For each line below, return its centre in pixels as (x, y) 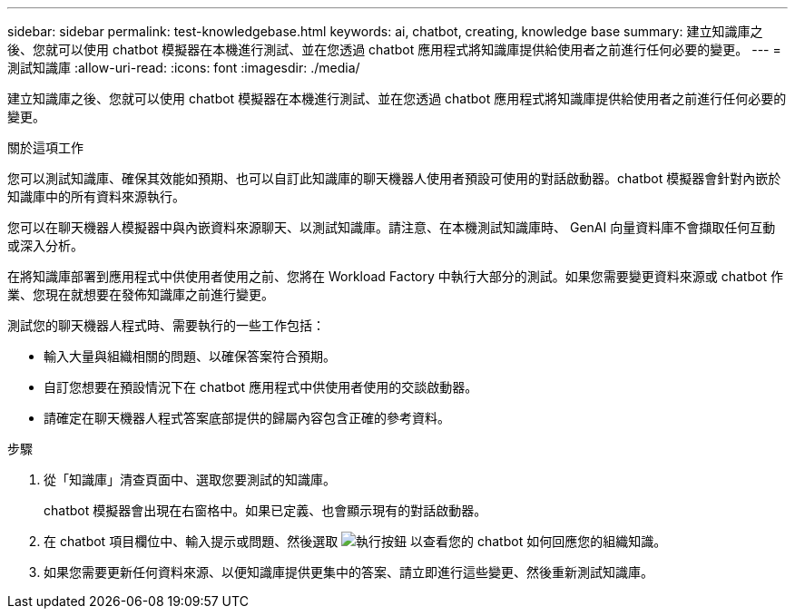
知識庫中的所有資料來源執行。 (96, 196)
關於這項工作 (45, 147)
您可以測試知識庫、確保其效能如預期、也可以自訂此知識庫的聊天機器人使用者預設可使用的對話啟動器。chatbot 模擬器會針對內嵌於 (394, 178)
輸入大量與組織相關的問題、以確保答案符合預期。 (190, 356)
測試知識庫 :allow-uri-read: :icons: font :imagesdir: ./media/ (184, 68)
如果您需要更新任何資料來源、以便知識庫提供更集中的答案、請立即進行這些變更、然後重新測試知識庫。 (348, 572)
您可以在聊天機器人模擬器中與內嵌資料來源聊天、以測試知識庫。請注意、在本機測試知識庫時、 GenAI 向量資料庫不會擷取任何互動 (392, 227)
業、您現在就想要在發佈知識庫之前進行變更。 (141, 294)
